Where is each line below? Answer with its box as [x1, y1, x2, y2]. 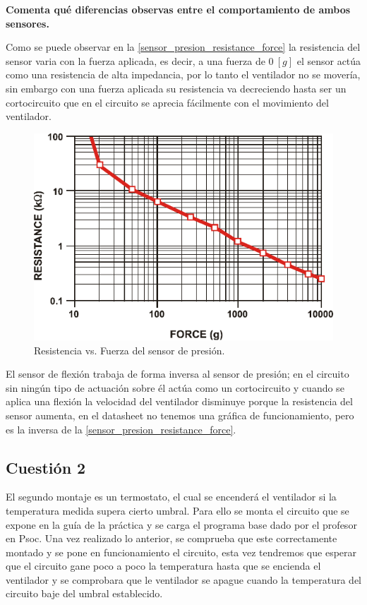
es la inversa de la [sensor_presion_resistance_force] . [6, 421, 236, 436]
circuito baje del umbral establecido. [6, 586, 163, 601]
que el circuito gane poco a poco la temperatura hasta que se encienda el [6, 558, 321, 573]
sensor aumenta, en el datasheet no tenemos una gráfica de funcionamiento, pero [6, 407, 354, 422]
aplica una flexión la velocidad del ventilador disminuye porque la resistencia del [6, 394, 353, 409]
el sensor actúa [296, 53, 361, 68]
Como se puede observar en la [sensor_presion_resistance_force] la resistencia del [6, 40, 361, 54]
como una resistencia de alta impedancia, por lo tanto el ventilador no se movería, [6, 67, 361, 82]
